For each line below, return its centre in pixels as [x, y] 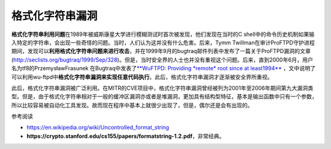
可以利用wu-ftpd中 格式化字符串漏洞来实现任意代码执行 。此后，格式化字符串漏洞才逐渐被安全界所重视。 [142, 77]
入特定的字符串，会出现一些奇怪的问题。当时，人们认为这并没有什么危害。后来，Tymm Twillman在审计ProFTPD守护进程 [163, 42]
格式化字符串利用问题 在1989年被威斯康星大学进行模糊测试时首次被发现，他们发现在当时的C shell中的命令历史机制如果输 [163, 34]
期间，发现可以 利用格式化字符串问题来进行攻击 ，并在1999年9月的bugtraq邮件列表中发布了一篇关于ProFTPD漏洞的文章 [161, 51]
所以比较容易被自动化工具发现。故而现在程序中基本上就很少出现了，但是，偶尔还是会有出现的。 [132, 105]
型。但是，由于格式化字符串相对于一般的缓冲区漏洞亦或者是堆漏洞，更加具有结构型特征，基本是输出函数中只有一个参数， [164, 96]
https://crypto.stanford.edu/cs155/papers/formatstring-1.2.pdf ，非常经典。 [126, 136]
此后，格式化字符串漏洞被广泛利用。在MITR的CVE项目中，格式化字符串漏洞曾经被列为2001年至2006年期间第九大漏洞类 [162, 88]
